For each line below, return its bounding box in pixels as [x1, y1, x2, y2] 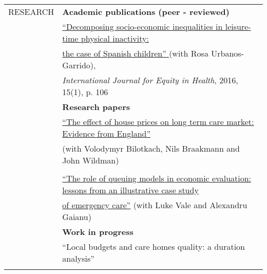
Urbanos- [211, 47, 244, 59]
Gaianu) [62, 211, 91, 223]
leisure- [225, 21, 251, 32]
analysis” [62, 252, 94, 264]
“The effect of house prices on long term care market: [62, 116, 254, 127]
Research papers [62, 101, 130, 113]
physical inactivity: [81, 32, 149, 44]
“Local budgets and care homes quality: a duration [62, 241, 245, 252]
